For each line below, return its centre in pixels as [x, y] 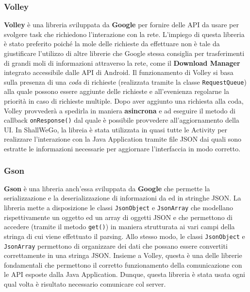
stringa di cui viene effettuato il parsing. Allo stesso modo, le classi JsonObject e [125, 236]
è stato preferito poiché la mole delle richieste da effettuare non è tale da [112, 44]
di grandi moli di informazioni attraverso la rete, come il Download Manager [122, 63]
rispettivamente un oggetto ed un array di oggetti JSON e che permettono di [118, 217]
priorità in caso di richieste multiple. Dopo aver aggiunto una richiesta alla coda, [124, 101]
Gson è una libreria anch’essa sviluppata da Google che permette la [107, 188]
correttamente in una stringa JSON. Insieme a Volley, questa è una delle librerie [123, 255]
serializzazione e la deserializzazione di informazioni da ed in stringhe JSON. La [123, 198]
